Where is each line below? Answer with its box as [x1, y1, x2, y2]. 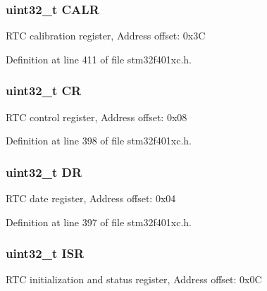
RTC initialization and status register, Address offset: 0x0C [6, 272, 262, 287]
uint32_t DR [6, 163, 82, 180]
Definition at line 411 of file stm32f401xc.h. [6, 51, 192, 66]
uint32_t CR [6, 82, 82, 99]
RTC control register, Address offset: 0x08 [6, 109, 187, 124]
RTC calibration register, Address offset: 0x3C [6, 28, 206, 43]
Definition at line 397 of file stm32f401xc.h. [6, 214, 192, 229]
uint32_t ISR [6, 244, 85, 262]
